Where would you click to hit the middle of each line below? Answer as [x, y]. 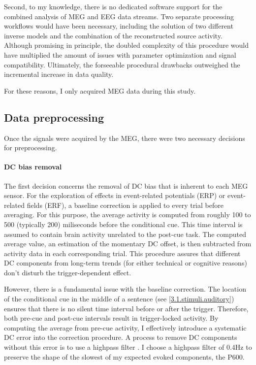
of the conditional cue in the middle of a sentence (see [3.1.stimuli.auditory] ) [119, 299]
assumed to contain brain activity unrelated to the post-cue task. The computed [125, 234]
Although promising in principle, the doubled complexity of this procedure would [126, 45]
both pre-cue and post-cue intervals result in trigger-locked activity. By [111, 318]
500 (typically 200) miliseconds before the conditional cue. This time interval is [123, 224]
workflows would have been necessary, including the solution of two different [119, 26]
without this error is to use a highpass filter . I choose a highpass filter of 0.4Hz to [128, 347]
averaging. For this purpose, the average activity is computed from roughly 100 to [128, 215]
